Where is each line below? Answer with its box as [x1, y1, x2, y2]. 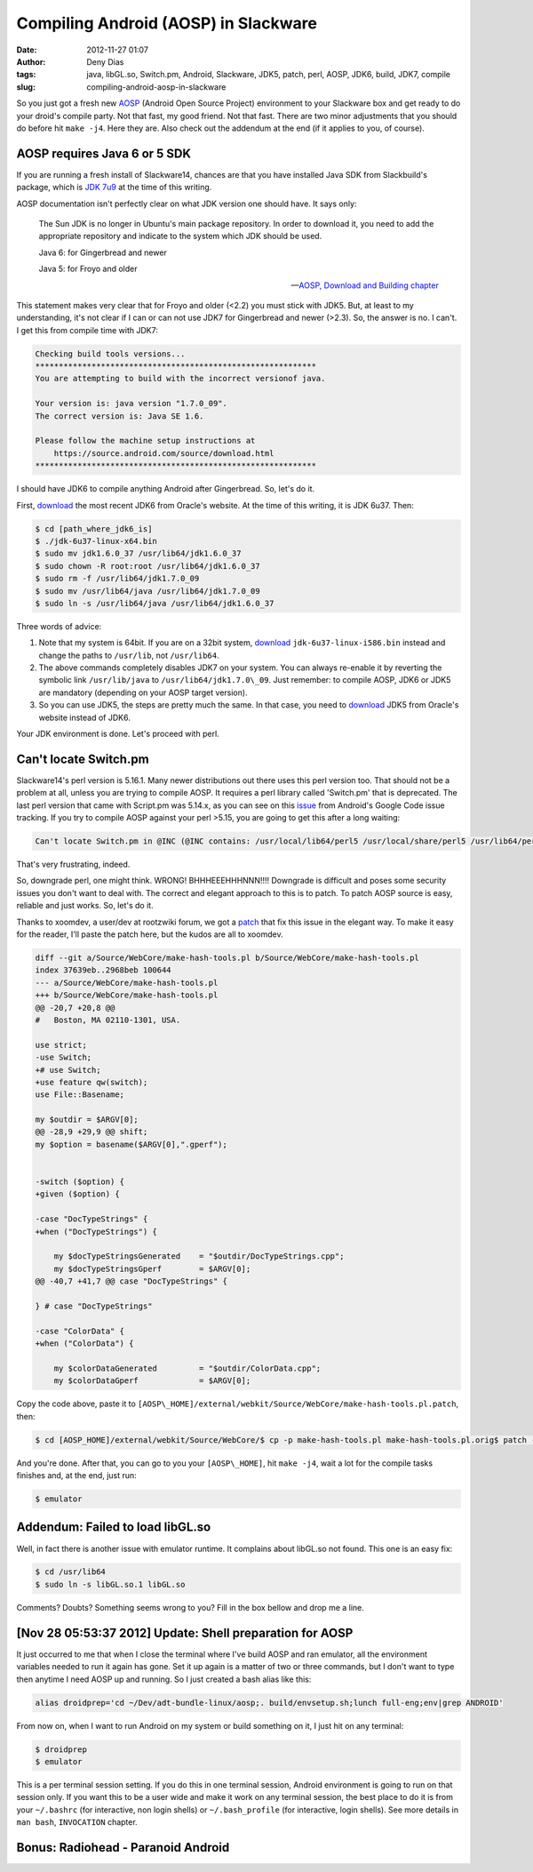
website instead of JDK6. [38, 712, 131, 723]
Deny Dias [86, 56, 124, 67]
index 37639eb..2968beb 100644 [35, 965, 172, 975]
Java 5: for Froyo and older [38, 263, 138, 275]
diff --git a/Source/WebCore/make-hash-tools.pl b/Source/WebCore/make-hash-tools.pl [35, 953, 419, 963]
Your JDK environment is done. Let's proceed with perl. [16, 729, 219, 740]
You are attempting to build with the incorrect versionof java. [35, 373, 326, 384]
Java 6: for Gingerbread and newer [38, 247, 168, 258]
